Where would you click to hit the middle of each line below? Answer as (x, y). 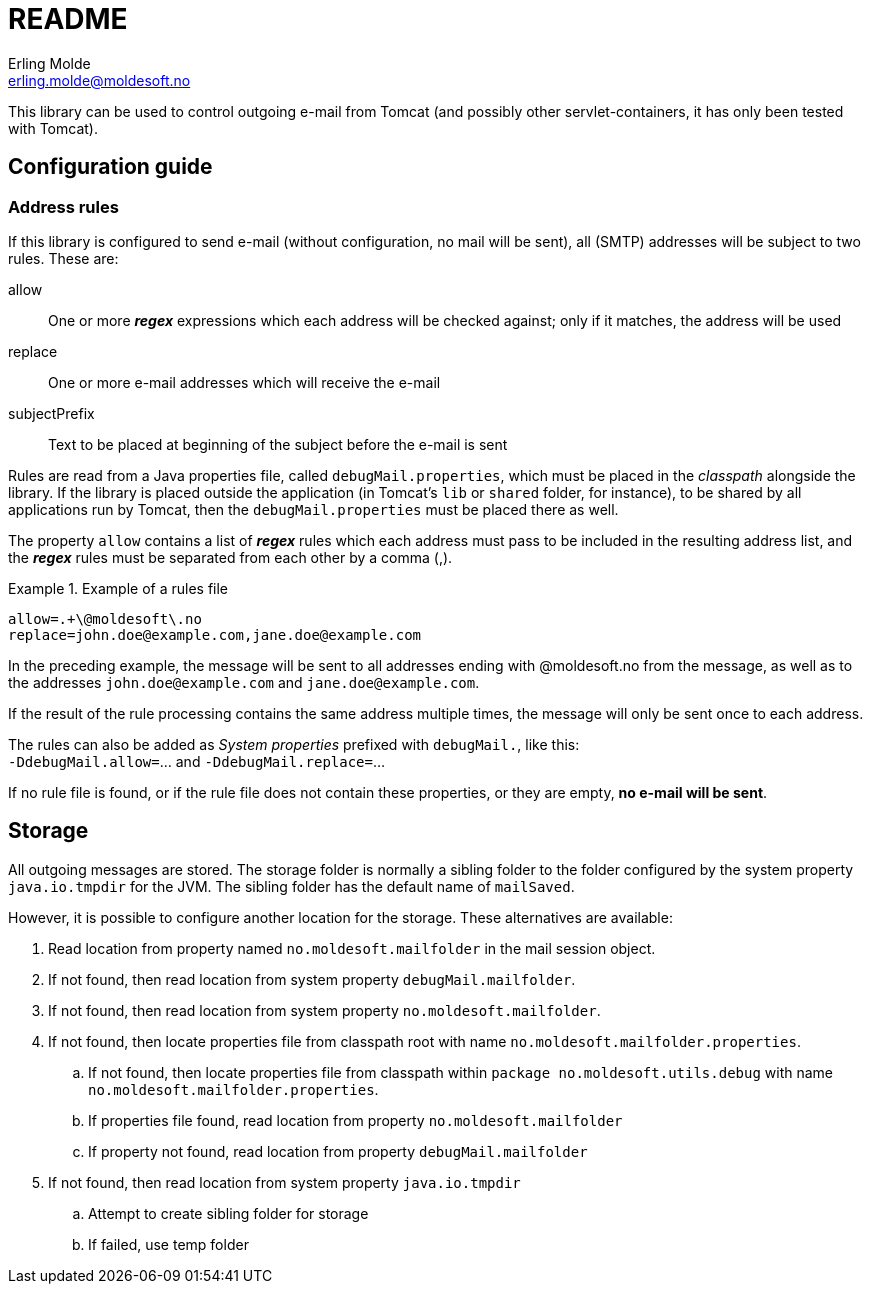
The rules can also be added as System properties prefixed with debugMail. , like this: (294, 744)
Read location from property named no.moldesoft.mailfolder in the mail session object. (352, 948)
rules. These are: (63, 258)
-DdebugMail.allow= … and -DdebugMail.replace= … (197, 761)
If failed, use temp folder (168, 1244)
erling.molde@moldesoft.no (99, 80)
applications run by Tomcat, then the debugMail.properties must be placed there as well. (313, 509)
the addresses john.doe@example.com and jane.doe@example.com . (244, 682)
